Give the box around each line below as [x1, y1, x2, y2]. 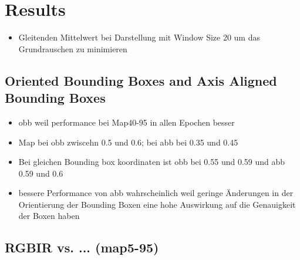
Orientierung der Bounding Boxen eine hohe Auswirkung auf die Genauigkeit [18, 198, 296, 210]
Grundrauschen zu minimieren [18, 42, 127, 55]
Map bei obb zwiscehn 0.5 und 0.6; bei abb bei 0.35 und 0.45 [18, 136, 238, 148]
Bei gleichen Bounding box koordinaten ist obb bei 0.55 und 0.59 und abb [18, 156, 285, 168]
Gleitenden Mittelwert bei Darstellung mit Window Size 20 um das [18, 31, 260, 43]
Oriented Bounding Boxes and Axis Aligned [5, 71, 277, 89]
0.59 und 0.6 [18, 167, 63, 179]
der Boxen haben [18, 210, 80, 222]
